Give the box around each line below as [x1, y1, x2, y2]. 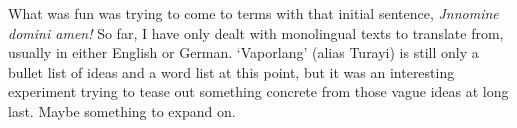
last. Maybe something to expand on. [8, 100, 236, 121]
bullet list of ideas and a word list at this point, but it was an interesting [8, 61, 455, 82]
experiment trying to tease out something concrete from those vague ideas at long [8, 81, 509, 102]
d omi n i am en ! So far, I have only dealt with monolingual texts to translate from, [8, 22, 504, 43]
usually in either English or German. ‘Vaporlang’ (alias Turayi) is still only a [8, 42, 479, 63]
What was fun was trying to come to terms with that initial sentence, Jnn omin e [8, 3, 499, 23]
